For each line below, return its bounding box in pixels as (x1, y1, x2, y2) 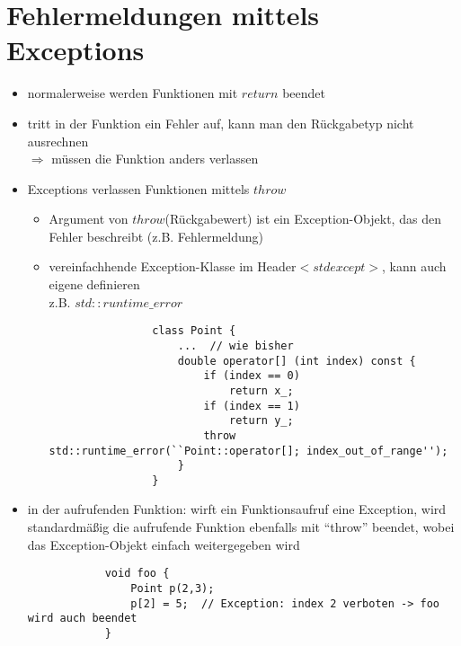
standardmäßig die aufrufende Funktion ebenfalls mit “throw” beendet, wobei (27, 518, 455, 536)
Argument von (49, 209, 129, 228)
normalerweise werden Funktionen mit (27, 84, 238, 102)
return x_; (229, 384, 294, 397)
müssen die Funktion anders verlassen (51, 149, 259, 168)
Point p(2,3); (130, 581, 215, 595)
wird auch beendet (27, 612, 137, 625)
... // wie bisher (177, 339, 294, 352)
